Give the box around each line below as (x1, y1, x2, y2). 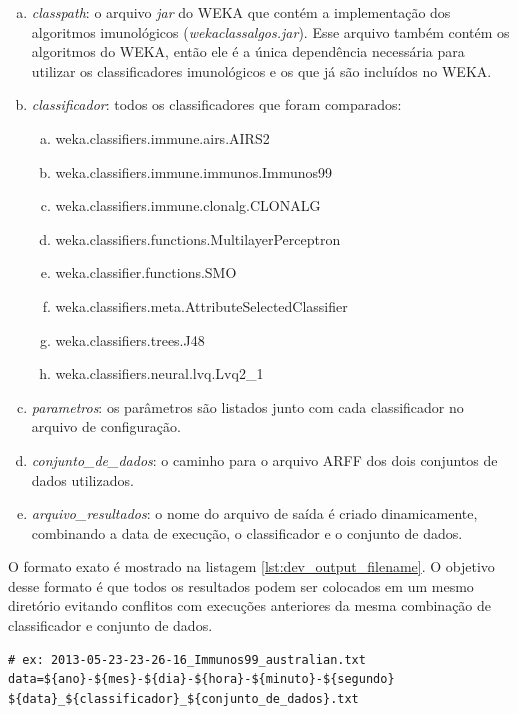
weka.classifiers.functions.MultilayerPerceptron (55, 228, 341, 249)
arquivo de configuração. (31, 416, 181, 437)
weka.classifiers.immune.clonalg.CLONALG (55, 195, 321, 216)
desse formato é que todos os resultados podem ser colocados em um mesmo (8, 575, 474, 596)
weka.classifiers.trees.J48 (55, 329, 205, 350)
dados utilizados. (31, 469, 134, 490)
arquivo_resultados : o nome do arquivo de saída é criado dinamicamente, (31, 503, 478, 524)
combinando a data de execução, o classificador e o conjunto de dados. (31, 522, 463, 543)
